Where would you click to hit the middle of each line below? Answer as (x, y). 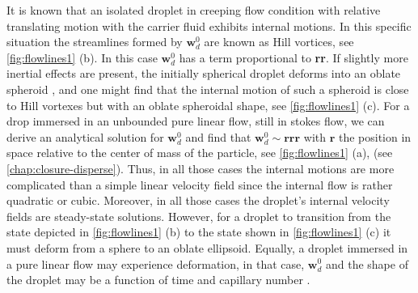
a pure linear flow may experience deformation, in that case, (156, 263)
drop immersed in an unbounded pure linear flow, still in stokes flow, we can (196, 121)
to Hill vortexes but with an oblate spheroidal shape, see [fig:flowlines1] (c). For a (208, 105)
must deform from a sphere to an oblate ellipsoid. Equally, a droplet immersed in (207, 247)
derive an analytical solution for (85, 136)
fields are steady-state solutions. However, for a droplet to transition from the (199, 216)
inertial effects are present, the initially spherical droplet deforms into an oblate (204, 73)
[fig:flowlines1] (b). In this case (82, 57)
